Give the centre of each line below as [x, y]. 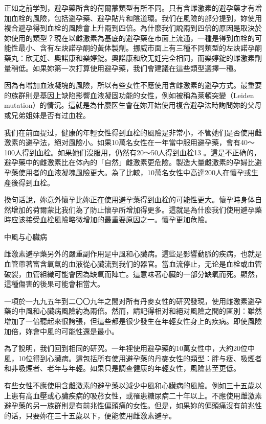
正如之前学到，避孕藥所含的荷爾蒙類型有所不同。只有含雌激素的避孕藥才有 [129, 8]
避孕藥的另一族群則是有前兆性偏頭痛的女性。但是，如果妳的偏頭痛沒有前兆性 [133, 405]
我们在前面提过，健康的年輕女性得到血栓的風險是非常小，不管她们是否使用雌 [133, 132]
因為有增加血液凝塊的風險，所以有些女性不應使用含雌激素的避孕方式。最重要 [133, 85]
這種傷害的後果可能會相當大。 [54, 284]
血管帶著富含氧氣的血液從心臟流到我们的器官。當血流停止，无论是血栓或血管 [133, 264]
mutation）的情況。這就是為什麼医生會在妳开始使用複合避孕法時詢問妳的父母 [133, 105]
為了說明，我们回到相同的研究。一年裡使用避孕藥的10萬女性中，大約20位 [126, 348]
